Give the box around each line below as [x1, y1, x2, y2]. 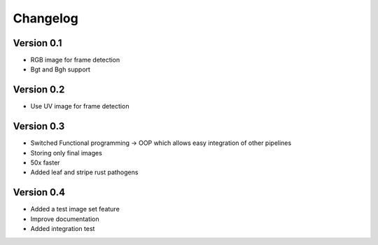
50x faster [30, 158, 60, 167]
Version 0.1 [13, 37, 62, 49]
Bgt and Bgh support [30, 65, 91, 73]
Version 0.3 [13, 120, 65, 132]
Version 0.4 [13, 186, 66, 199]
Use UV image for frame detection [30, 102, 129, 111]
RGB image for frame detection [30, 56, 120, 64]
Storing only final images [30, 148, 103, 157]
